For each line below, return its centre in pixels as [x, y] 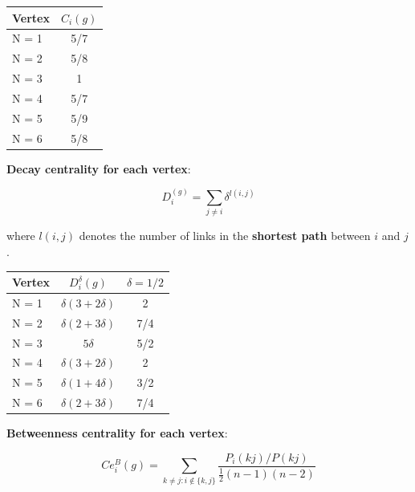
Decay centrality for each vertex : [99, 168]
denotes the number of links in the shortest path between [225, 236]
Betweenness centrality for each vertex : [117, 433]
